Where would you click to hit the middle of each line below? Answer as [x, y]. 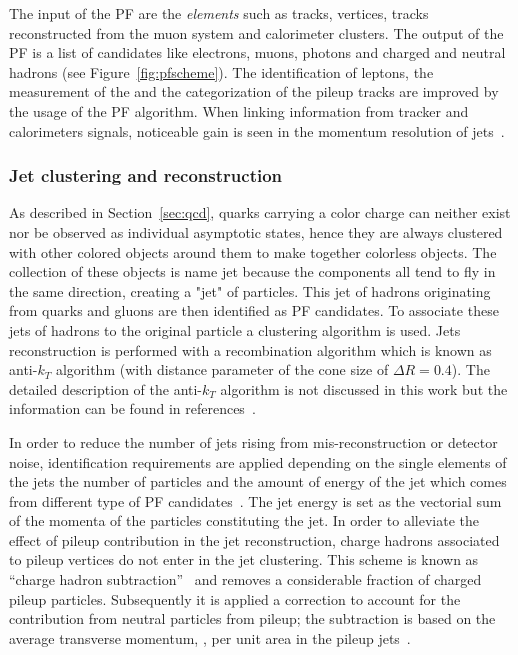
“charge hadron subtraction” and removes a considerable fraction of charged [245, 579]
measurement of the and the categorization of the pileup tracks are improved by [254, 91]
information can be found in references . [132, 408]
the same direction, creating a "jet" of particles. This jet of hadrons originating [250, 290]
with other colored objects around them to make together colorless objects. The [253, 251]
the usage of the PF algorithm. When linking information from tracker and [239, 110]
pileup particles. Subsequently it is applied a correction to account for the [235, 598]
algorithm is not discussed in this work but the [364, 388]
